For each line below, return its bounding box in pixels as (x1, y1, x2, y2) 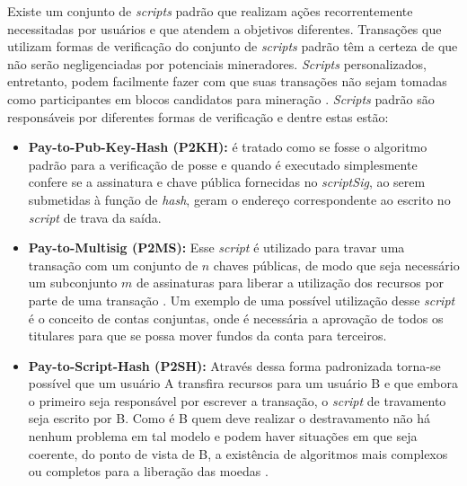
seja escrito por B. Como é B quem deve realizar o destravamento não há (28, 409, 430, 428)
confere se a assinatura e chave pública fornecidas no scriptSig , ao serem (28, 172, 426, 191)
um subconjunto (28, 273, 118, 292)
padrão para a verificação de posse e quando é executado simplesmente (28, 155, 418, 173)
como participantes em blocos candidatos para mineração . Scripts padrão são (7, 89, 435, 108)
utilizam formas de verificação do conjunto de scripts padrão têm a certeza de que (7, 37, 458, 56)
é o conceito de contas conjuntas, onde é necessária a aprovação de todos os (28, 308, 444, 327)
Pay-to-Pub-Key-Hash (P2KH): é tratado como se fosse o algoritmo (28, 137, 427, 156)
